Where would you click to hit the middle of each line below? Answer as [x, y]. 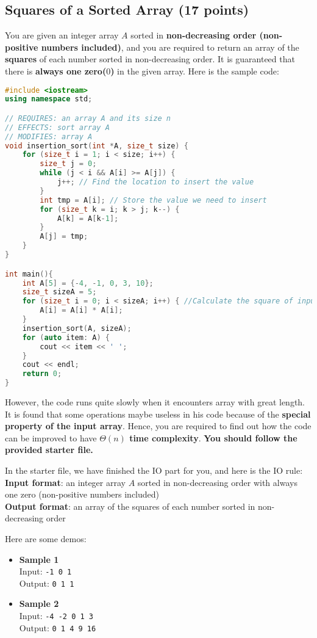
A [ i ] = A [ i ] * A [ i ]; [81, 310]
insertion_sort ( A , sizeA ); [77, 328]
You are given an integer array [62, 35]
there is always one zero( [56, 71]
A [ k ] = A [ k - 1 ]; [88, 218]
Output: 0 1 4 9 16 [58, 627]
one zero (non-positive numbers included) [82, 494]
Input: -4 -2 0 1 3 [56, 616]
